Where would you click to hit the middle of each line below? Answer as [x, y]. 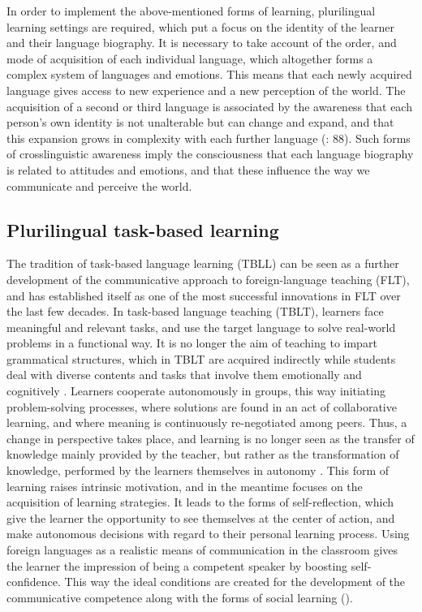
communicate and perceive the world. [99, 185]
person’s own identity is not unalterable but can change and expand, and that [200, 122]
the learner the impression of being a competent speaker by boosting [177, 565]
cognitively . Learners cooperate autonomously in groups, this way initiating [196, 391]
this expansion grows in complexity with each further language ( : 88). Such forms [209, 138]
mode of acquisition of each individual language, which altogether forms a [190, 58]
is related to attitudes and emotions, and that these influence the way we [188, 169]
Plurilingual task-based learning [143, 229]
